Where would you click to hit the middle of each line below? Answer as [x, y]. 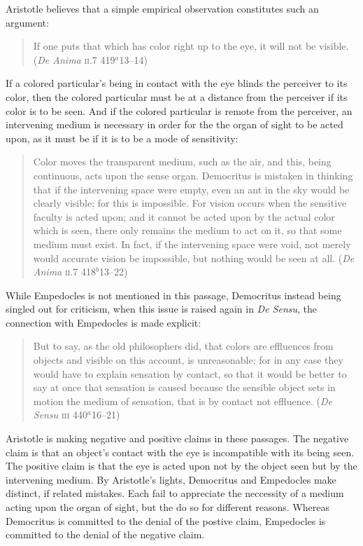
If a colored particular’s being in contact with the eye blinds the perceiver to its [177, 83]
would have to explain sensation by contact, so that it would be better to [190, 373]
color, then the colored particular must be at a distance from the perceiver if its [177, 96]
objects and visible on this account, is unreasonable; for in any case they [188, 360]
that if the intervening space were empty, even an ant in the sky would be [191, 189]
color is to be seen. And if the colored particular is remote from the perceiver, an [179, 110]
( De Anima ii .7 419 [74, 59]
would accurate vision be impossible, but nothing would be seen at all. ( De [194, 258]
